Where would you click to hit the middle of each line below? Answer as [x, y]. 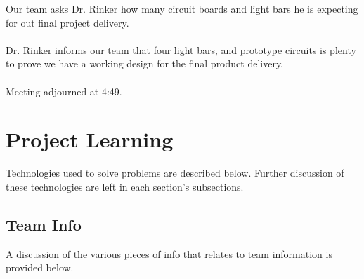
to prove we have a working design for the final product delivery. [145, 63]
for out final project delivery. [67, 22]
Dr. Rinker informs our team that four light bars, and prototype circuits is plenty [181, 49]
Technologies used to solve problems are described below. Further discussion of [175, 173]
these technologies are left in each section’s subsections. [125, 186]
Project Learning [90, 139]
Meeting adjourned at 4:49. [64, 91]
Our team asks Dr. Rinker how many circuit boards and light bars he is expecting [182, 8]
